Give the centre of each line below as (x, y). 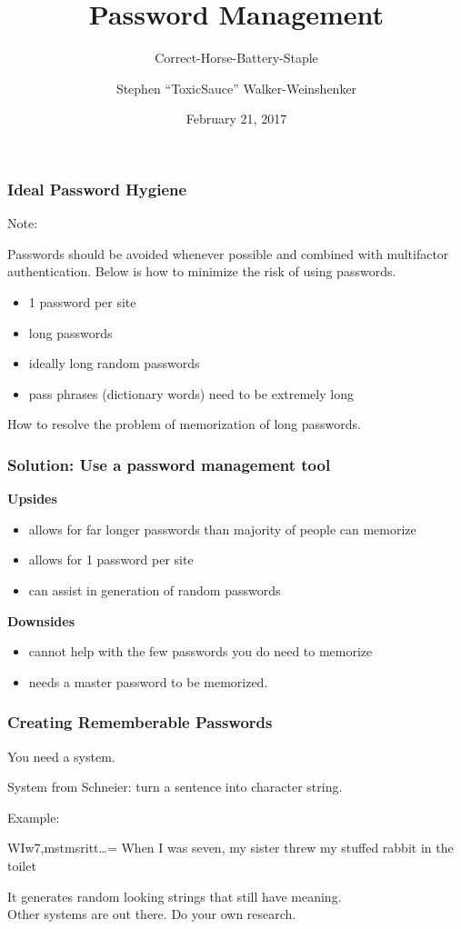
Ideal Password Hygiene (97, 189)
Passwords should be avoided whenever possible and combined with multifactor (228, 253)
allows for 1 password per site (111, 559)
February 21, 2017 (236, 119)
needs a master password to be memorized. (148, 681)
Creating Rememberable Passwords (140, 722)
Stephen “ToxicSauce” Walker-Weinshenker (236, 88)
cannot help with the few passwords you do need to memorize (200, 651)
